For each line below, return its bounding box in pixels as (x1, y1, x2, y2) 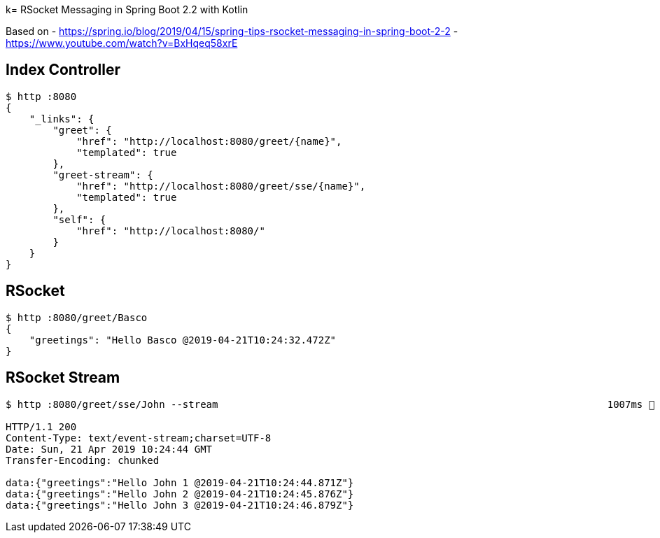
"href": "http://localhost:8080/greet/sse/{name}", (76, 180, 366, 192)
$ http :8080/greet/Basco (6, 311, 148, 323)
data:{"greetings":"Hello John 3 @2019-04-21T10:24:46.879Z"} (6, 499, 354, 511)
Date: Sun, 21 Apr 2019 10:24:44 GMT (6, 443, 213, 455)
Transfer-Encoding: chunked (6, 454, 160, 466)
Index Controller (6, 61, 120, 79)
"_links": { (29, 113, 94, 125)
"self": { (52, 213, 106, 225)
